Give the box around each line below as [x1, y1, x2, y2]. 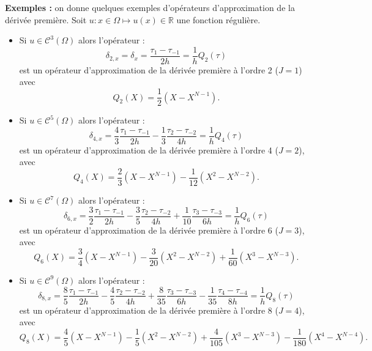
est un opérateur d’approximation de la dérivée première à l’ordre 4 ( [19, 143, 278, 156]
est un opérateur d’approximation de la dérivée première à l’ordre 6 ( [19, 223, 278, 236]
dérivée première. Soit [5, 13, 87, 26]
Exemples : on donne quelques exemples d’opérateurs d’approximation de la [5, 1, 295, 13]
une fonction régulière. [176, 13, 261, 26]
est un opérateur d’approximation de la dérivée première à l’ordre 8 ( [19, 303, 278, 316]
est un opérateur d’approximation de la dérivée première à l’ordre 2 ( [19, 63, 278, 76]
